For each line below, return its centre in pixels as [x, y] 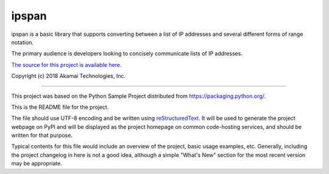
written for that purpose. [42, 135]
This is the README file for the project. [60, 107]
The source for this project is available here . [66, 64]
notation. [22, 42]
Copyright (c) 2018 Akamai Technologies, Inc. [69, 76]
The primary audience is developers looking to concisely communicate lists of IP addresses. [127, 54]
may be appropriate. [37, 164]
